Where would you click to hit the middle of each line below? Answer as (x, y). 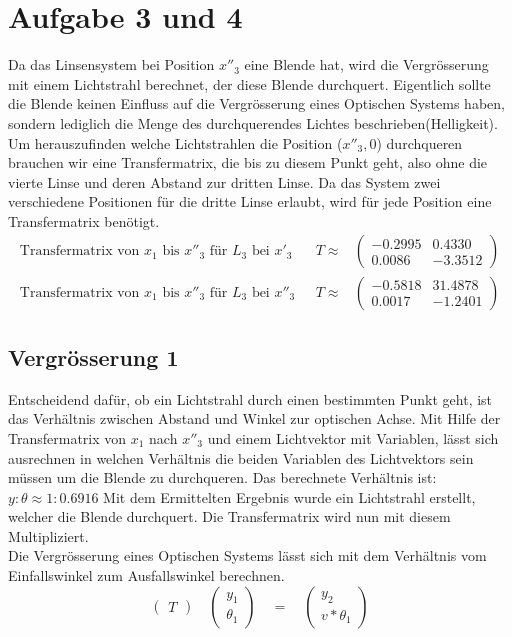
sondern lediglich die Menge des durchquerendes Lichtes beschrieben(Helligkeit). (253, 122)
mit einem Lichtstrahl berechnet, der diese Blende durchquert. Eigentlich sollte (249, 83)
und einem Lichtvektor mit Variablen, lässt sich (353, 437)
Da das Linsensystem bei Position (111, 64)
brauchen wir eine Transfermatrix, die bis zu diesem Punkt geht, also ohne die (248, 162)
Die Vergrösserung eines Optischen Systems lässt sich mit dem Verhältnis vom (247, 555)
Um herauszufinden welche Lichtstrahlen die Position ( (175, 142)
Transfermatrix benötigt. (84, 220)
